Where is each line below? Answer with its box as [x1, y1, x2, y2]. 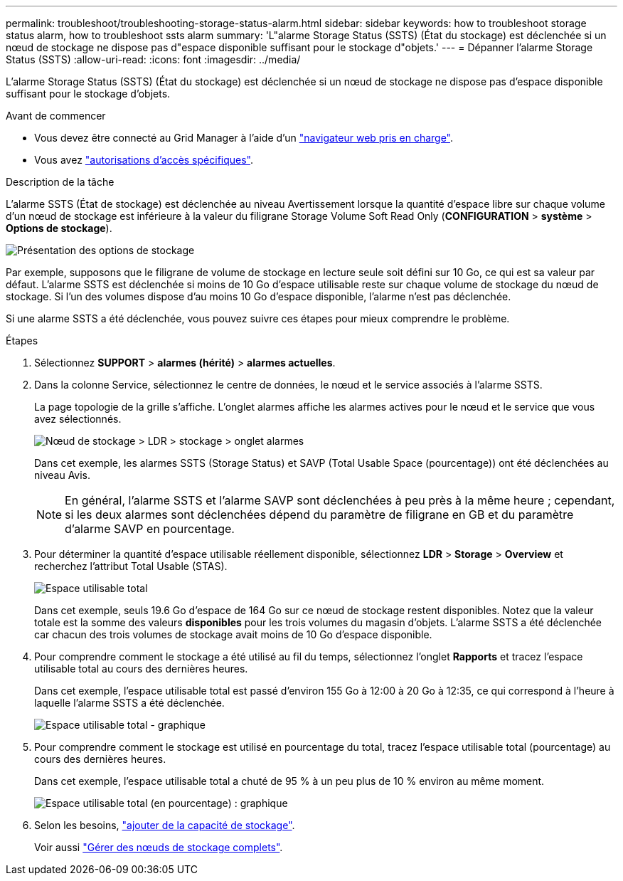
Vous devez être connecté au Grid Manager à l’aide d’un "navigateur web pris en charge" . [34, 132, 454, 144]
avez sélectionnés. [34, 413, 122, 425]
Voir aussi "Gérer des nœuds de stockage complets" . [34, 841, 283, 853]
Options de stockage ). [6, 222, 112, 234]
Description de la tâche [6, 176, 115, 188]
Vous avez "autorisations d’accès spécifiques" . [34, 154, 254, 166]
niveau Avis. [34, 469, 91, 481]
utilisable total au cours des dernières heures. [34, 663, 248, 675]
